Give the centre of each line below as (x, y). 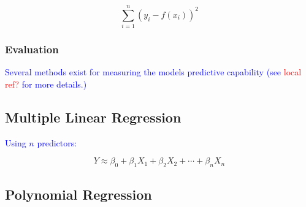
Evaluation (32, 49)
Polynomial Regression (78, 194)
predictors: (57, 142)
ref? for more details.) (46, 84)
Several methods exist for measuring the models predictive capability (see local (153, 72)
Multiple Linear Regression (93, 117)
